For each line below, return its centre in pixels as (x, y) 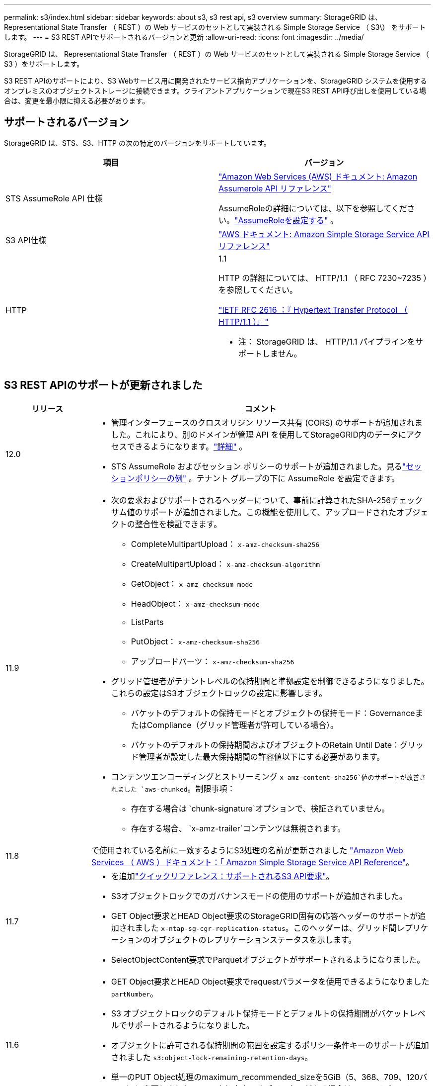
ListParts (147, 622)
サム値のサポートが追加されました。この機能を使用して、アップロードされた (254, 512)
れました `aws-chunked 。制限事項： (173, 788)
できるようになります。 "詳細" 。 (187, 446)
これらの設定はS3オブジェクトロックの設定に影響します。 (219, 693)
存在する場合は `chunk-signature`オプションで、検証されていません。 (260, 808)
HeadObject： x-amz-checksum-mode (195, 603)
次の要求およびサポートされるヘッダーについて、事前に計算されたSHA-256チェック (267, 500)
